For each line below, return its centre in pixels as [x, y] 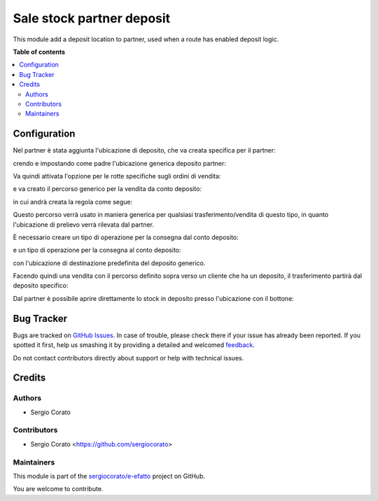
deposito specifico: [41, 285]
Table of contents [39, 52]
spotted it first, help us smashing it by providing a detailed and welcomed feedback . [134, 345]
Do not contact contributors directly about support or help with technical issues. [128, 358]
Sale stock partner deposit [92, 18]
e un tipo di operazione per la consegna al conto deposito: [97, 250]
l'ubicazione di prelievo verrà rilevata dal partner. [83, 225]
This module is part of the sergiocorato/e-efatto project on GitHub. [109, 476]
